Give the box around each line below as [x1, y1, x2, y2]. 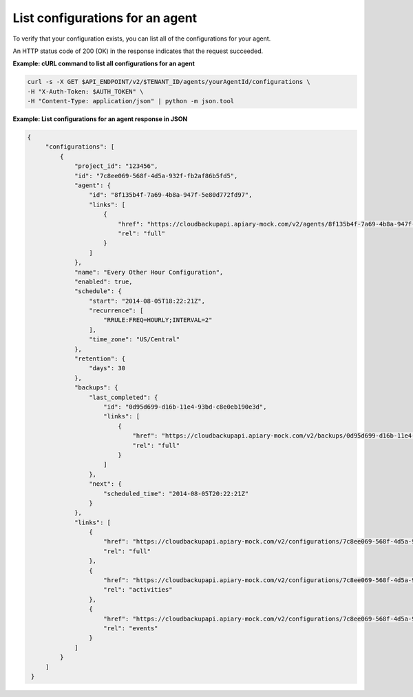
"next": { [88, 480, 122, 488]
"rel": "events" [103, 624, 158, 632]
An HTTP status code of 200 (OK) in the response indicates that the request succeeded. [12, 47, 264, 55]
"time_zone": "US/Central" [88, 336, 180, 343]
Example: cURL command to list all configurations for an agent [12, 59, 195, 68]
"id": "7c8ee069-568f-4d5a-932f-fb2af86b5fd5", [74, 172, 238, 180]
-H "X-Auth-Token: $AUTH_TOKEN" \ [27, 87, 144, 96]
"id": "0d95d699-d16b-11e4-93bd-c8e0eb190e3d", [103, 403, 267, 411]
